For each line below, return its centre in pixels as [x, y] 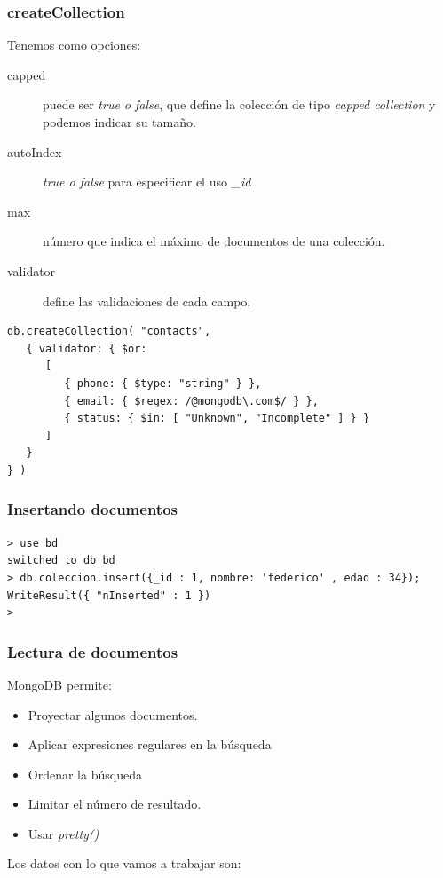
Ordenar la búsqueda [85, 774]
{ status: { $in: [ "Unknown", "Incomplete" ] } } [217, 419]
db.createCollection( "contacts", [109, 332]
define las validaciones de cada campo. [147, 301]
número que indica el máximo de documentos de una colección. [214, 241]
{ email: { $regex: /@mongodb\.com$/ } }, [191, 401]
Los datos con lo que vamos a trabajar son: [124, 863]
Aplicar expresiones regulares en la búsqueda [150, 744]
